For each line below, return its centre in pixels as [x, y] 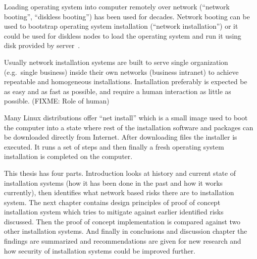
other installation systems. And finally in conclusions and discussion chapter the [126, 231]
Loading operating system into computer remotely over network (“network [117, 6]
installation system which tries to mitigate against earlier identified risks [114, 212]
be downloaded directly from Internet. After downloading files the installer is [121, 137]
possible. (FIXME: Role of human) [57, 101]
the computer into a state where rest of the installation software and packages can [129, 127]
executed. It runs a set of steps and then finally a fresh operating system [114, 146]
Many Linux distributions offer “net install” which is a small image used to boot [126, 117]
